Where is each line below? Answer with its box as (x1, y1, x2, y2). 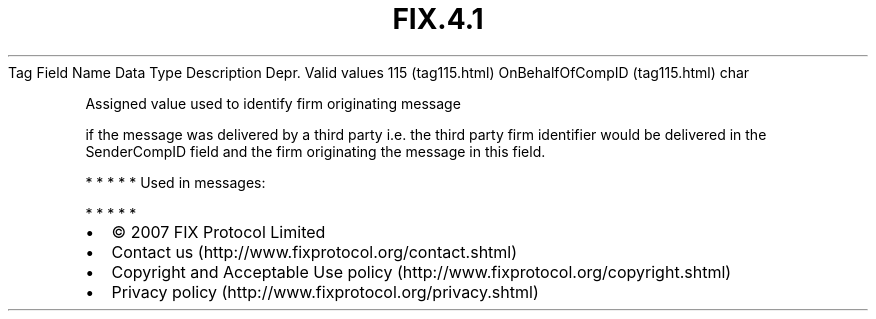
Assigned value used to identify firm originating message (85, 94, 461, 112)
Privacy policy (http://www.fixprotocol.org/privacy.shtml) (111, 281, 539, 302)
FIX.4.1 (392, 2, 484, 36)
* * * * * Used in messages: (85, 173, 266, 191)
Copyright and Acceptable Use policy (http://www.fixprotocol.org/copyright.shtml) (111, 261, 732, 282)
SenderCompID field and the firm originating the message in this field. (85, 142, 546, 160)
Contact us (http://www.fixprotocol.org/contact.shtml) (111, 241, 518, 262)
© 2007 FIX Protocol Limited (111, 221, 326, 242)
